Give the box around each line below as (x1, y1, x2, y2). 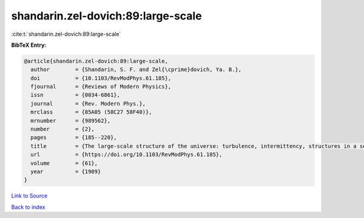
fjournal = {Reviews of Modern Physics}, (30, 83, 172, 90)
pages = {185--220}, (30, 134, 118, 141)
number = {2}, (30, 126, 95, 133)
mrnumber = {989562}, (30, 117, 111, 124)
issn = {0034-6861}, (30, 92, 121, 98)
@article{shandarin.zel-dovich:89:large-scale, (24, 58, 168, 64)
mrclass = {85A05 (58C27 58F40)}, (30, 109, 152, 115)
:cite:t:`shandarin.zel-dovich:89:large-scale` (11, 30, 121, 38)
